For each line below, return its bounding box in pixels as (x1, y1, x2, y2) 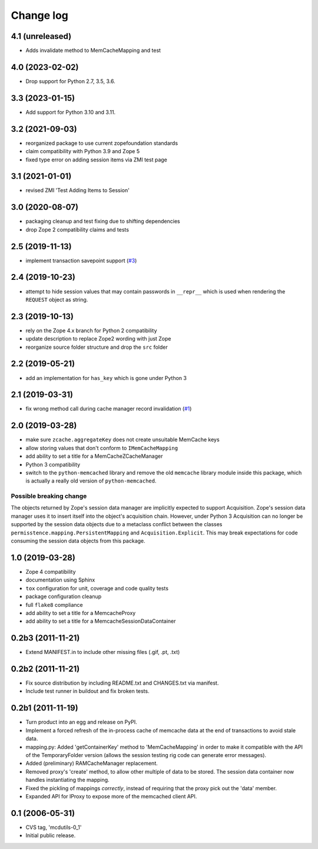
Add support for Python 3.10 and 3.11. (25, 108, 116, 115)
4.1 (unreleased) (11, 31, 72, 41)
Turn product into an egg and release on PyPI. (25, 719, 138, 726)
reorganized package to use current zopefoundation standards (25, 139, 178, 147)
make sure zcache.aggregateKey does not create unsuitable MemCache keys (25, 436, 220, 443)
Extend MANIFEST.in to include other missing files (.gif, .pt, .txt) (25, 649, 180, 656)
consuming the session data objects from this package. (11, 537, 145, 544)
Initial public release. (25, 832, 76, 839)
